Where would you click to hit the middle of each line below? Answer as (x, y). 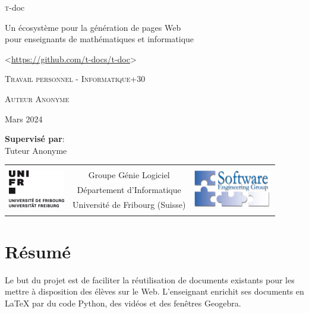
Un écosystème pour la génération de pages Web (93, 27)
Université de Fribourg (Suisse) (129, 205)
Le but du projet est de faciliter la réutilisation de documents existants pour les (150, 279)
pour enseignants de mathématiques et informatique (100, 39)
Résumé (38, 251)
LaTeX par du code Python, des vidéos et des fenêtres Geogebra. (123, 303)
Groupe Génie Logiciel (129, 175)
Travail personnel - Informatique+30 (75, 79)
